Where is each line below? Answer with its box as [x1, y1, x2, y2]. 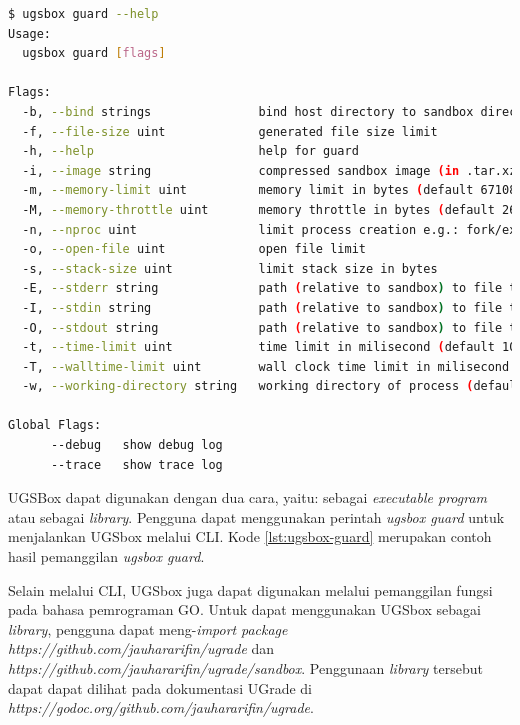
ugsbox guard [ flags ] [22, 46, 166, 61]
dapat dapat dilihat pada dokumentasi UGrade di [8, 677, 312, 698]
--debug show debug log [50, 438, 223, 453]
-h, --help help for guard [22, 144, 359, 159]
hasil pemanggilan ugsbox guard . [8, 546, 205, 567]
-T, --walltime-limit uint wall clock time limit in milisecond [22, 359, 510, 374]
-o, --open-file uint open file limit [22, 242, 366, 257]
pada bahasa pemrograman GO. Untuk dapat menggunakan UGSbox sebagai [8, 599, 481, 620]
